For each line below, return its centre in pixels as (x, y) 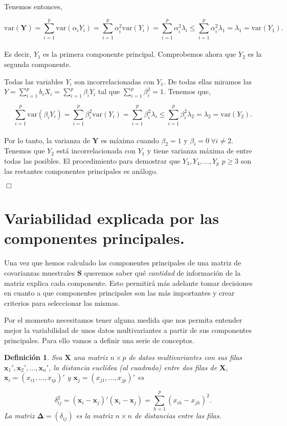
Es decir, (18, 54)
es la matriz (94, 416)
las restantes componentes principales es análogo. (81, 171)
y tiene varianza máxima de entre (200, 151)
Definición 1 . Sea (33, 357)
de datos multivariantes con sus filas (185, 357)
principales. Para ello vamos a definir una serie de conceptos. (99, 340)
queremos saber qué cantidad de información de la (162, 272)
